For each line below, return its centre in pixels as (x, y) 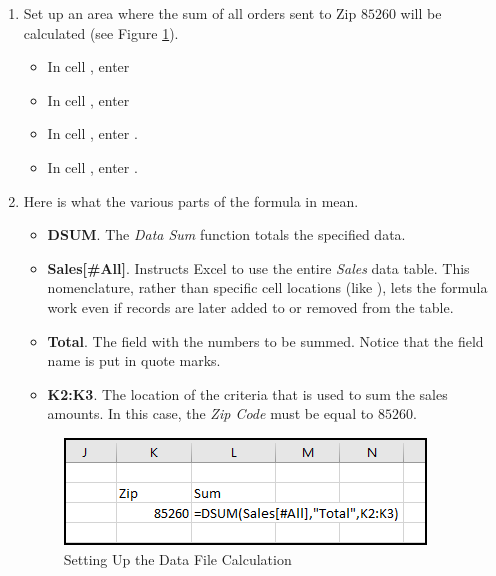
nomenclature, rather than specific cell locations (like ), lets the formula (267, 287)
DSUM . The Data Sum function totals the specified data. (226, 234)
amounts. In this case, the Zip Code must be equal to (210, 413)
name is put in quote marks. (134, 360)
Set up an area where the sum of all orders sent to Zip (190, 13)
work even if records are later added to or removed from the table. (250, 306)
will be (421, 13)
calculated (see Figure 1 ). (101, 32)
